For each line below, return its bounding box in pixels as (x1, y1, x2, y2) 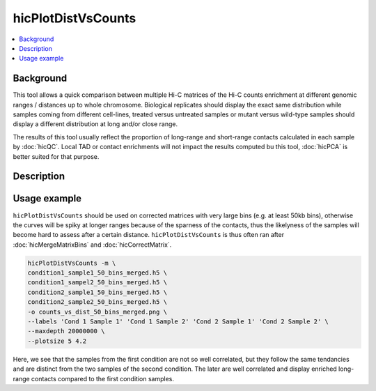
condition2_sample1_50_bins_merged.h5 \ (27, 288, 167, 296)
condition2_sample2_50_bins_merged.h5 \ (27, 298, 167, 306)
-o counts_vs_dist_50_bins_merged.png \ (27, 307, 167, 316)
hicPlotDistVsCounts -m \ (27, 259, 116, 267)
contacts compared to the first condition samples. (31, 374, 174, 383)
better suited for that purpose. (13, 152, 100, 160)
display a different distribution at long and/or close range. (13, 120, 178, 128)
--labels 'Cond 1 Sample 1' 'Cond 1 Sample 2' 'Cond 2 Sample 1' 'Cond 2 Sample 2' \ (27, 318, 329, 325)
